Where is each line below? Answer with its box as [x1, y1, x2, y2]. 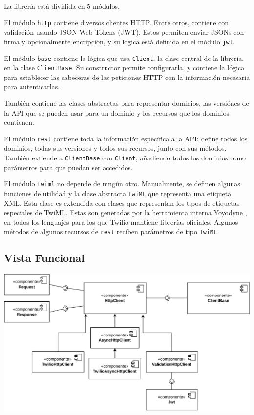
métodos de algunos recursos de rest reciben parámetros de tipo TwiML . [4, 226, 219, 237]
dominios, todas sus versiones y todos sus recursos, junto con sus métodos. [4, 143, 227, 153]
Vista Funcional [4, 250, 85, 265]
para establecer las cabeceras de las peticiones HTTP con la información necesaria [4, 72, 250, 82]
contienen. [4, 117, 34, 127]
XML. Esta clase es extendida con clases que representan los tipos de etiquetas [4, 198, 240, 208]
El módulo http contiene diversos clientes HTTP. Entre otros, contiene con [4, 17, 229, 27]
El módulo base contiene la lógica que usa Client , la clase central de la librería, [4, 53, 244, 63]
